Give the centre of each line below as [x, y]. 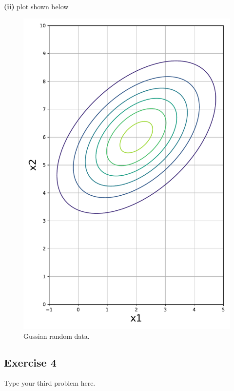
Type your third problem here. [50, 382]
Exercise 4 [30, 362]
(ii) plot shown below [36, 6]
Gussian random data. [57, 336]
